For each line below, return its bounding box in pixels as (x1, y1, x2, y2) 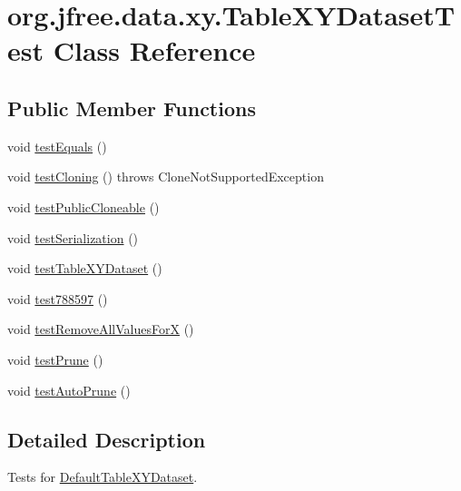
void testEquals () (7, 136, 107, 155)
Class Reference (53, 32, 256, 69)
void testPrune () (7, 349, 103, 368)
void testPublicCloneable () (7, 197, 160, 216)
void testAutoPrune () (7, 380, 131, 399)
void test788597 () (7, 289, 108, 308)
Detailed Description (7, 425, 206, 453)
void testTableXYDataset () (7, 259, 162, 278)
